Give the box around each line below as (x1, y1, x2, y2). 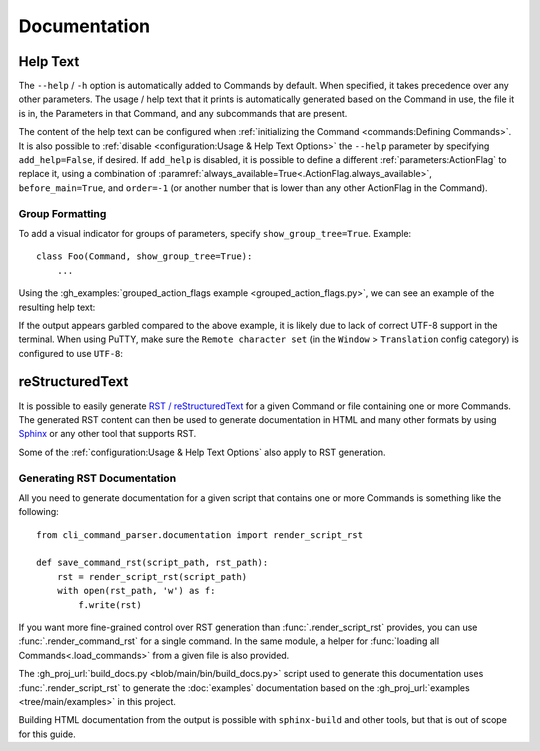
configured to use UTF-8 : (18, 347, 124, 359)
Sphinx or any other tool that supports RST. (18, 428, 197, 440)
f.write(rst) (78, 599, 142, 610)
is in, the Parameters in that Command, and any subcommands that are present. (18, 107, 348, 119)
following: (18, 506, 59, 518)
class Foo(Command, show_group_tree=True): (36, 251, 253, 262)
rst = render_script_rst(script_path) (56, 571, 248, 582)
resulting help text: (18, 301, 96, 313)
